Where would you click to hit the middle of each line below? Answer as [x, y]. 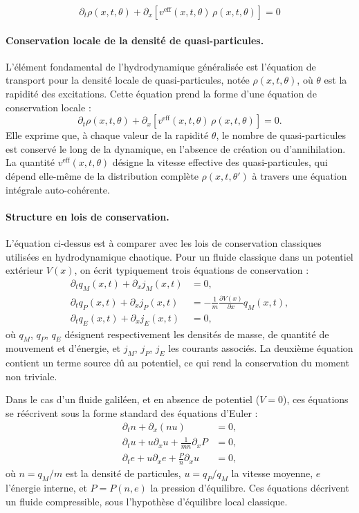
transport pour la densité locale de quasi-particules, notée [128, 80]
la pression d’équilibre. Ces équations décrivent [250, 488]
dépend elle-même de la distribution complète [102, 175]
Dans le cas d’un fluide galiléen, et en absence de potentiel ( [133, 399]
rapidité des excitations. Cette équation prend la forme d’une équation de [161, 93]
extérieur [25, 270]
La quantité [30, 162]
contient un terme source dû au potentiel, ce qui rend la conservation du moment [177, 363]
